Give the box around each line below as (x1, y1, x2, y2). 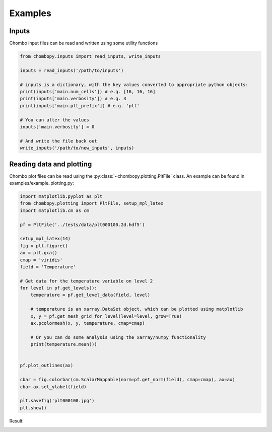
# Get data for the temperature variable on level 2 (20, 278, 153, 284)
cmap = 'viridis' (20, 257, 63, 263)
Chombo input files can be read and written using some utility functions (9, 40, 158, 46)
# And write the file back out (20, 138, 98, 143)
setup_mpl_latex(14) (20, 236, 71, 242)
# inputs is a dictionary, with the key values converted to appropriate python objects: (20, 82, 249, 88)
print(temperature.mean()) (30, 341, 98, 347)
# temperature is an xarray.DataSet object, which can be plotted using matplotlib (30, 306, 243, 312)
